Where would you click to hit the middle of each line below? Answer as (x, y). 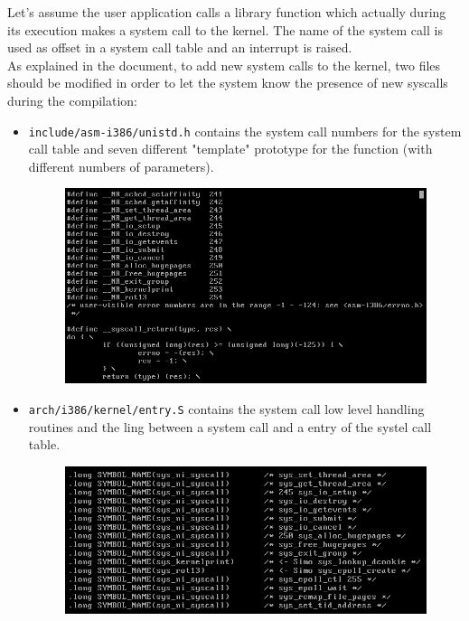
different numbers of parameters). (121, 166)
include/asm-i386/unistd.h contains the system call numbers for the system (245, 131)
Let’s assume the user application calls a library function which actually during (227, 12)
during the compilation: (72, 100)
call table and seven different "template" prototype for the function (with (230, 149)
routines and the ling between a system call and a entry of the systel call (230, 426)
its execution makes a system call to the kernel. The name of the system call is (225, 29)
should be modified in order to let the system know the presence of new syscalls (228, 83)
